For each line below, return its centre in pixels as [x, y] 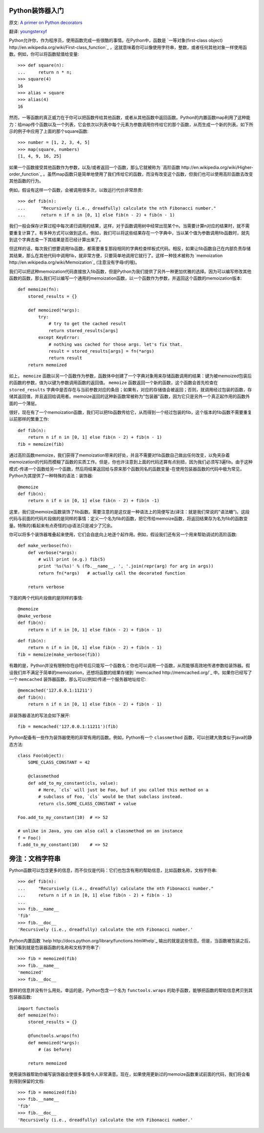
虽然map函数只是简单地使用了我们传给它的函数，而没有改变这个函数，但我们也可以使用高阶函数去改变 [150, 174]
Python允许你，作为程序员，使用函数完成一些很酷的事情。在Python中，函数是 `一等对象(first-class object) [116, 40]
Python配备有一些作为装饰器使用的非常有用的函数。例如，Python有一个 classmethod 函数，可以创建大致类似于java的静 [131, 738]
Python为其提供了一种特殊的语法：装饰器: [51, 476]
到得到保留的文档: [27, 1081]
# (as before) [55, 1050]
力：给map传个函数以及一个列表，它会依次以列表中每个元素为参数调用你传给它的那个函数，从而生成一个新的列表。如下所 [131, 124]
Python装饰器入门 [36, 11]
